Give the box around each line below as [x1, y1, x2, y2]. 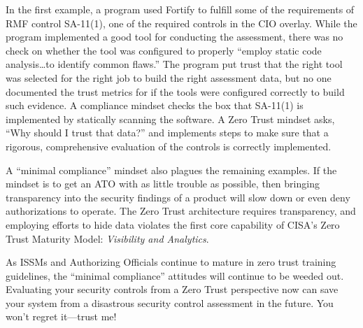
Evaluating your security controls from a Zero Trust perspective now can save [6, 282, 339, 297]
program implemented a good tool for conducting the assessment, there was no [6, 29, 343, 44]
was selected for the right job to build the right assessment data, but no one [6, 70, 332, 85]
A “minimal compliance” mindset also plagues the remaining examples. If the [6, 162, 337, 177]
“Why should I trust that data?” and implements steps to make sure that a [6, 125, 329, 140]
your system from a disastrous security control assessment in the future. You [6, 295, 334, 310]
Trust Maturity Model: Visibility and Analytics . [6, 231, 209, 245]
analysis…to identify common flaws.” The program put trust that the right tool [6, 57, 343, 71]
